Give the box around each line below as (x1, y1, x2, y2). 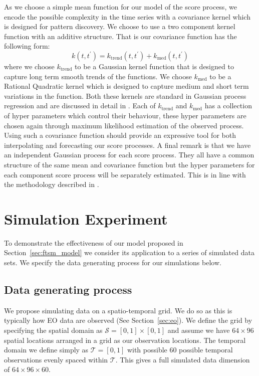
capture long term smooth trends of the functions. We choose (4, 71, 192, 81)
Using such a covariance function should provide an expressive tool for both (4, 130, 236, 140)
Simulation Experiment (4, 208, 168, 229)
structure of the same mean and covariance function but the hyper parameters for (4, 159, 255, 169)
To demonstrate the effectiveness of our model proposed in (4, 237, 183, 248)
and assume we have (167, 324, 230, 335)
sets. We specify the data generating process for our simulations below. (4, 257, 221, 267)
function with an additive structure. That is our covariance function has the (4, 31, 237, 41)
